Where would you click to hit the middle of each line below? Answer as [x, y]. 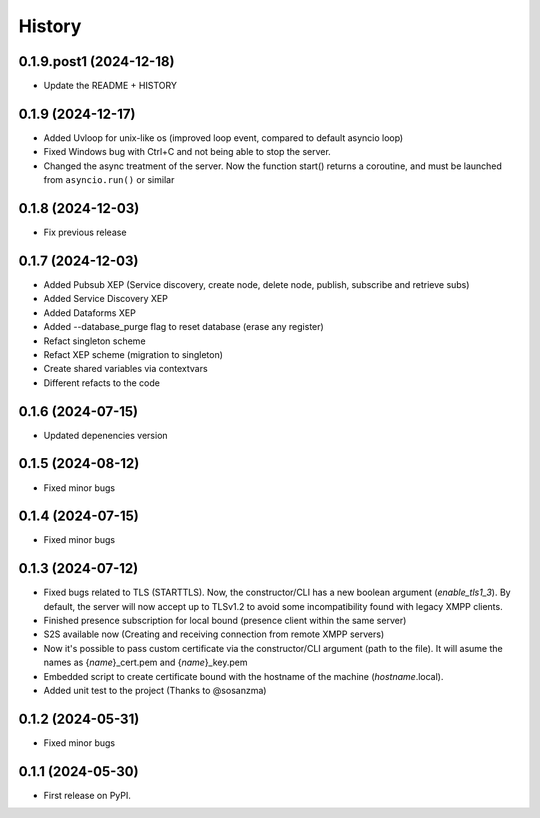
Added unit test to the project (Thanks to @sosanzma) [155, 691]
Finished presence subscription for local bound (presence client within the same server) [225, 621]
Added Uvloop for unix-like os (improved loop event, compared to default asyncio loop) [223, 137]
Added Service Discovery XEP [106, 299]
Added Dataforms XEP [90, 312]
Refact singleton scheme [94, 341]
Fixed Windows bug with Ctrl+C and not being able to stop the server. [187, 152]
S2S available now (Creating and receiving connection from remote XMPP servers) [214, 634]
